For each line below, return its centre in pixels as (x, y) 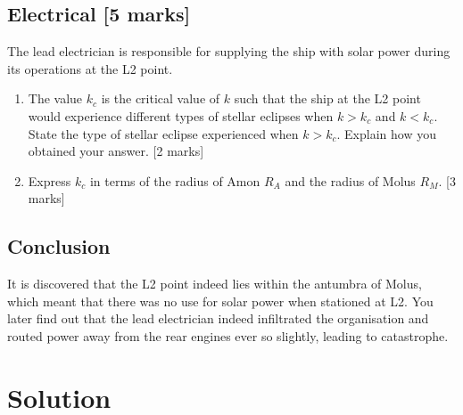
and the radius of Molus (350, 180)
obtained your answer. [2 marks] (116, 151)
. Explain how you (386, 133)
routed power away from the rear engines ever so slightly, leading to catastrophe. (228, 335)
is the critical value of (161, 98)
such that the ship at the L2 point (327, 98)
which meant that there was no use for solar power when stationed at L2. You (220, 301)
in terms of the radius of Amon (175, 180)
